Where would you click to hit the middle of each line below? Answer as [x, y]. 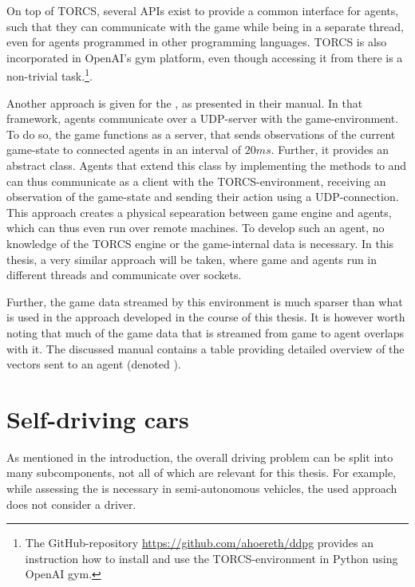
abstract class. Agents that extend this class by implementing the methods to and [207, 165]
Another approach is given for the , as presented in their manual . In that [185, 102]
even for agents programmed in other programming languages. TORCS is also [197, 42]
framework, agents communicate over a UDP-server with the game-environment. [203, 118]
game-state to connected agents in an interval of [124, 150]
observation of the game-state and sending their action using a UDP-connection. [203, 197]
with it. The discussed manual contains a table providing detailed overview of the [206, 348]
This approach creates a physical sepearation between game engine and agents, [199, 212]
